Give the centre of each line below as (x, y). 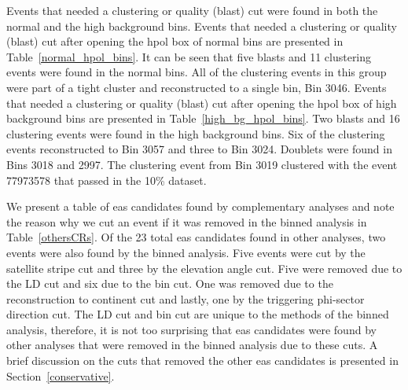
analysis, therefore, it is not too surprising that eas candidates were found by (191, 329)
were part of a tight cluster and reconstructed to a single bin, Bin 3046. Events (197, 87)
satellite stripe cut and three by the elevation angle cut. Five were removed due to (204, 268)
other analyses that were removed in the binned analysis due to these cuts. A (192, 345)
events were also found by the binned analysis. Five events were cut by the (186, 252)
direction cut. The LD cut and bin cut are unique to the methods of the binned (198, 314)
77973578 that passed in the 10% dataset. (107, 180)
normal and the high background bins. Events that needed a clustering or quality (202, 26)
